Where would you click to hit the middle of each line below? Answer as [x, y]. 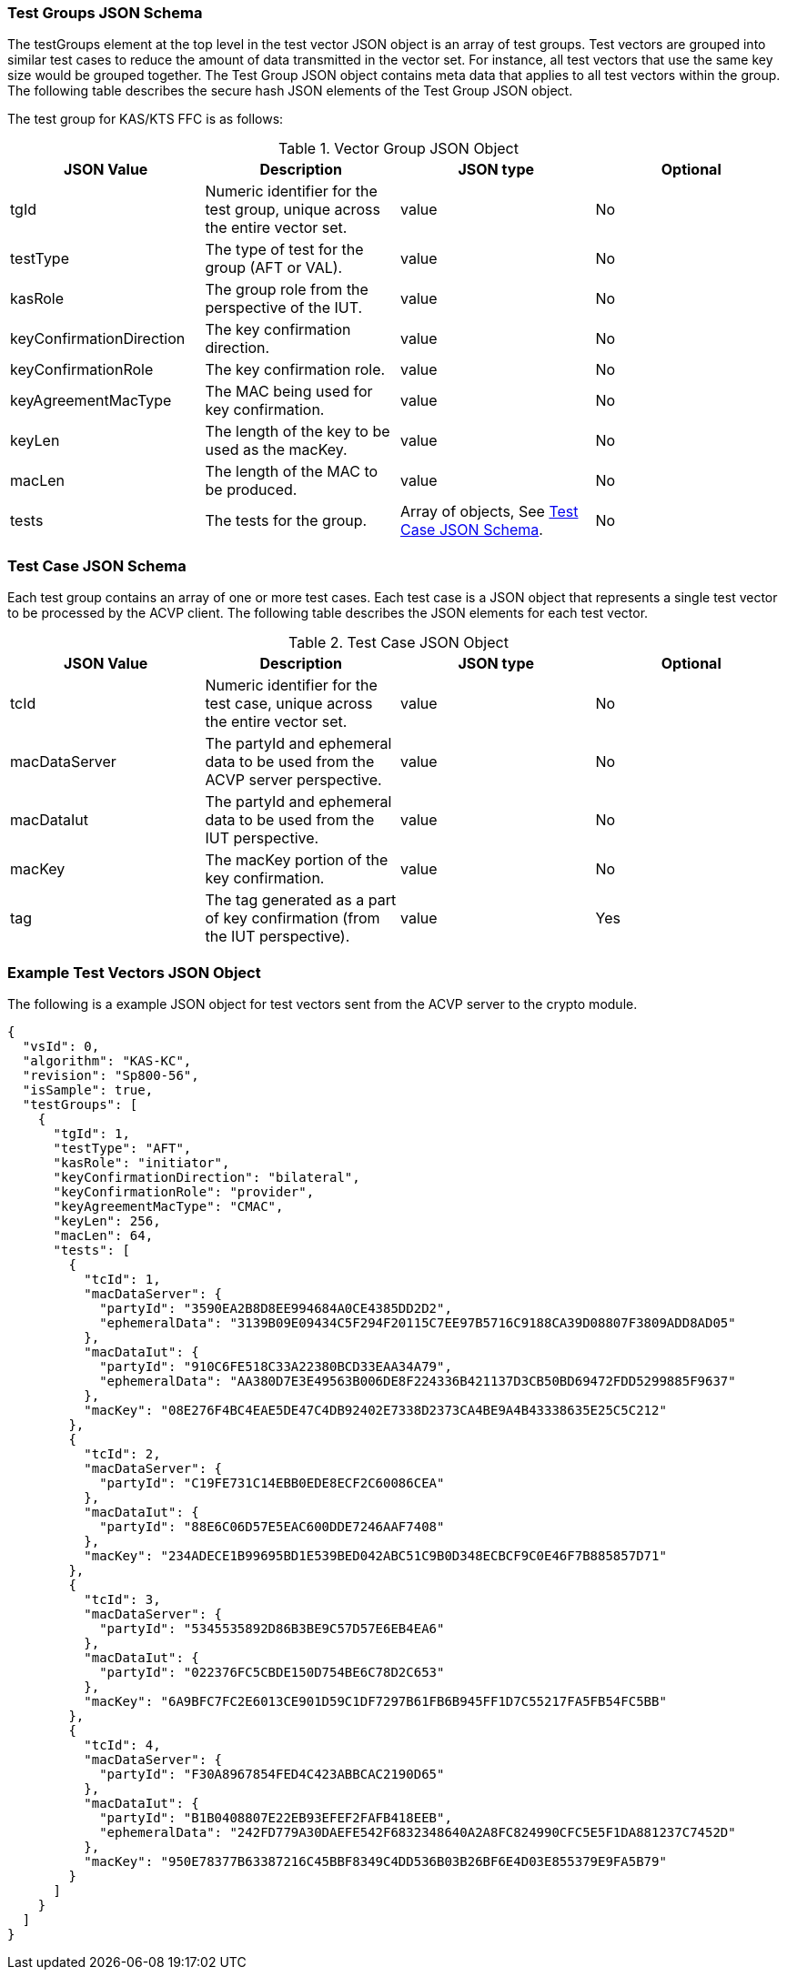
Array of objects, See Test [489, 512]
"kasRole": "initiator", [141, 1162]
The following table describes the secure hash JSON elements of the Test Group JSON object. [290, 91]
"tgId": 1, [91, 1133]
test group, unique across [293, 210]
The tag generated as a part [301, 900]
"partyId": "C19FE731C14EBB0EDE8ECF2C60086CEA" [272, 1483]
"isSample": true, [88, 1089]
